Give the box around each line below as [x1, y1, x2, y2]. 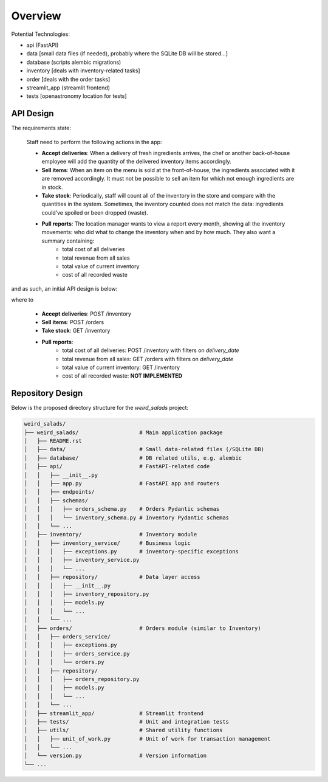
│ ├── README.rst [24, 438, 82, 445]
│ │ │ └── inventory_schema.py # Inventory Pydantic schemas [24, 514, 230, 521]
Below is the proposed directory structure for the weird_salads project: [11, 404, 188, 412]
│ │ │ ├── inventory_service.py [24, 556, 140, 564]
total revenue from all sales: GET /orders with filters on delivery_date [62, 355, 234, 362]
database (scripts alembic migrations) [26, 58, 121, 66]
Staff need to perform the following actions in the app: [26, 138, 162, 145]
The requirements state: [11, 125, 72, 132]
